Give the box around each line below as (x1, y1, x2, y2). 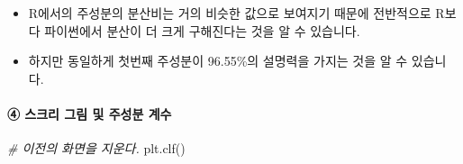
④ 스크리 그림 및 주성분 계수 (7, 104, 172, 123)
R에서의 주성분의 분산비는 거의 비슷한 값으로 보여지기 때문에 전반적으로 (28, 4, 431, 22)
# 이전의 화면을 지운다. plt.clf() (7, 139, 186, 158)
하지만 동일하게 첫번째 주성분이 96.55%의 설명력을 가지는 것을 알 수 (28, 51, 408, 70)
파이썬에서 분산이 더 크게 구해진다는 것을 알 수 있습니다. (44, 21, 360, 40)
